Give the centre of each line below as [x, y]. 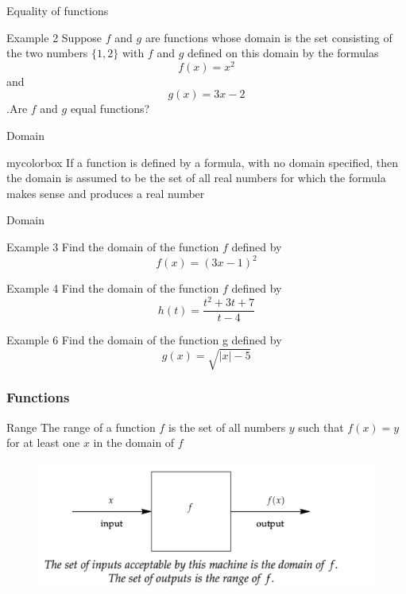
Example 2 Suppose [54, 37]
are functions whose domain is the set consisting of [269, 37]
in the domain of [134, 443]
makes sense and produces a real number [106, 193]
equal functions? [110, 109]
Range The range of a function [81, 427]
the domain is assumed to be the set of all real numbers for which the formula [196, 178]
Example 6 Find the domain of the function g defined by [144, 340]
